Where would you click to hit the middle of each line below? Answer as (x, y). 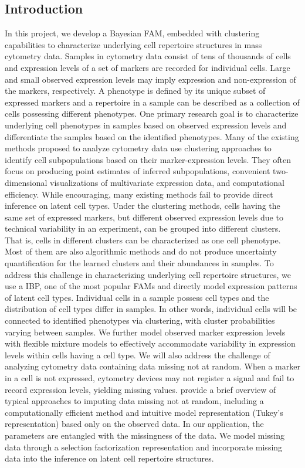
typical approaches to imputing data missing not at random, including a (134, 401)
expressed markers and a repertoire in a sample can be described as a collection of (152, 102)
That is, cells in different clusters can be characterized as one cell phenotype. (143, 240)
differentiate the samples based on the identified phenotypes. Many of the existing (152, 136)
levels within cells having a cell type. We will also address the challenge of (138, 355)
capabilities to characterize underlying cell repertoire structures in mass (133, 44)
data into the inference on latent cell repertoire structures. (109, 458)
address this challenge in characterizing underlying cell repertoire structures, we (148, 274)
